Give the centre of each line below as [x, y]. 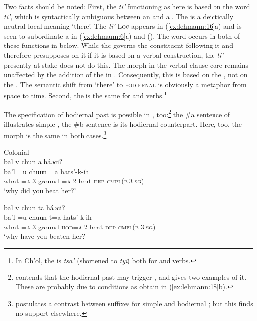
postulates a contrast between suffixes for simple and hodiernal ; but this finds [134, 303]
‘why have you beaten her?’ [45, 236]
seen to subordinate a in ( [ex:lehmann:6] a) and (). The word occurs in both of [122, 35]
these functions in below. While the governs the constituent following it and [119, 45]
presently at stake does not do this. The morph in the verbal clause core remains [126, 65]
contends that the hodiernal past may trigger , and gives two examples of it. [131, 277]
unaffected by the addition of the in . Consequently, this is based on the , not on [126, 74]
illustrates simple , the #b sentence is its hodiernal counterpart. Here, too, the [123, 123]
